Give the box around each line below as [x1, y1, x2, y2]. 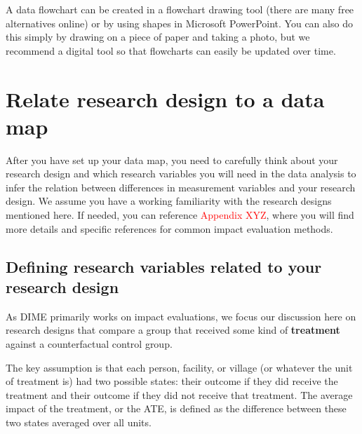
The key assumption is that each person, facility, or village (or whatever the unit [6, 360, 353, 374]
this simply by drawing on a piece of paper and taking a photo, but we [6, 29, 310, 44]
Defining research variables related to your [6, 255, 322, 277]
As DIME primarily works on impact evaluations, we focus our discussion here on [6, 308, 356, 323]
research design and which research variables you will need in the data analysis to [6, 166, 356, 181]
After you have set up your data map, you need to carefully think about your [6, 152, 338, 167]
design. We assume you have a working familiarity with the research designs [6, 194, 332, 208]
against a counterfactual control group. [6, 337, 173, 351]
